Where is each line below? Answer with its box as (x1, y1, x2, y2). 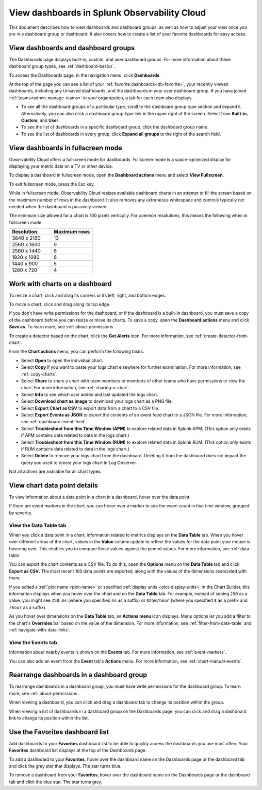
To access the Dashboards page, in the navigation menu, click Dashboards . (9, 72, 161, 78)
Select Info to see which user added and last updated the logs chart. (21, 392, 159, 397)
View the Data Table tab (9, 522, 66, 529)
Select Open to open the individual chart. (21, 358, 104, 363)
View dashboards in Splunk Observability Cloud (9, 7, 206, 18)
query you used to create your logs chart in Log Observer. (21, 460, 137, 466)
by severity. (9, 510, 33, 516)
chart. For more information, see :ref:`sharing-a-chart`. (21, 385, 131, 391)
